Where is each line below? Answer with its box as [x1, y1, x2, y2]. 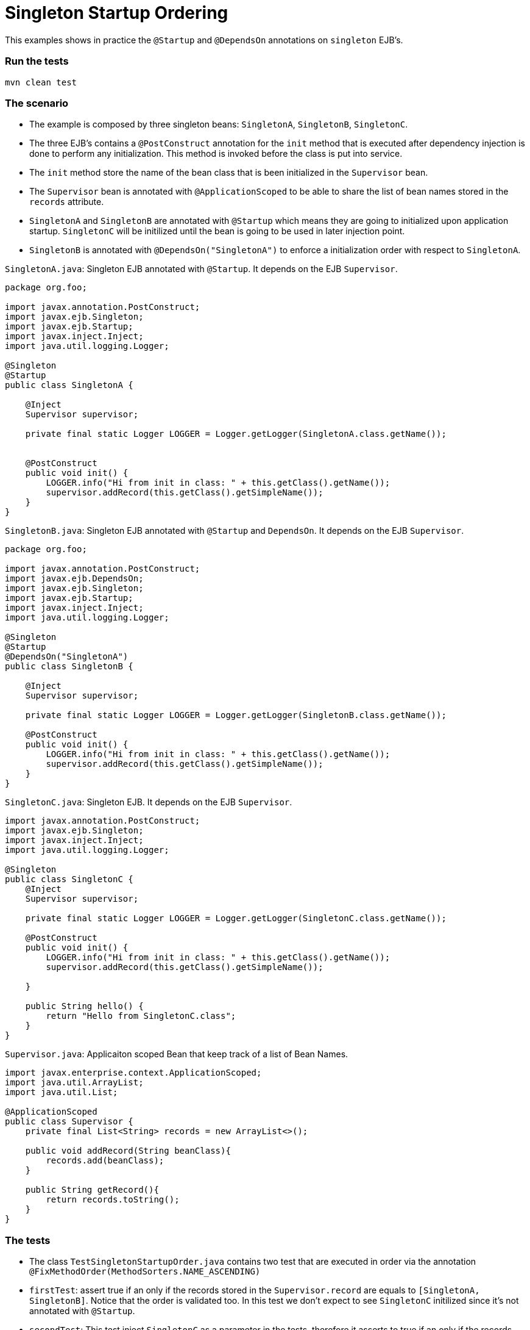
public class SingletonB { [5, 661, 133, 672]
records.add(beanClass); [46, 1156, 164, 1166]
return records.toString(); [46, 1195, 180, 1205]
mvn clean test [5, 77, 77, 87]
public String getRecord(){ [25, 1185, 159, 1195]
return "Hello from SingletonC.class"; [46, 1011, 236, 1021]
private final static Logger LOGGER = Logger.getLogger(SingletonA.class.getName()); [25, 429, 447, 439]
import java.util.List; [5, 1087, 118, 1098]
